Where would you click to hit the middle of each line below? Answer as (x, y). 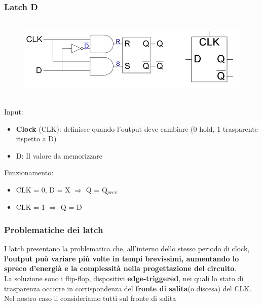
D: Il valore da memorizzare (59, 155)
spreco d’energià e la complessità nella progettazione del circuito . (120, 268)
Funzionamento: (29, 173)
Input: (14, 111)
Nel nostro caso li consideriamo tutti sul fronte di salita (90, 298)
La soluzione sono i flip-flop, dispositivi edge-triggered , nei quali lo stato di (124, 278)
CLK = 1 (30, 207)
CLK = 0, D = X (43, 189)
